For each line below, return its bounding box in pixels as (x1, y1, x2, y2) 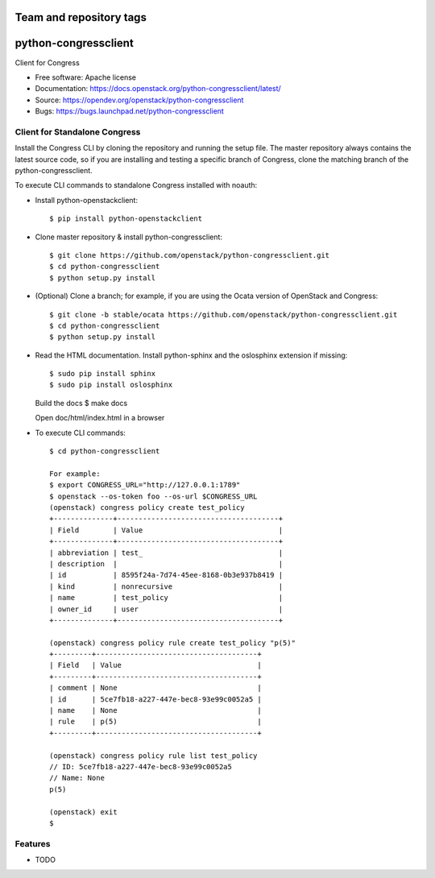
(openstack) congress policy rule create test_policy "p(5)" (49, 638, 296, 648)
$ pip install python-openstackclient (49, 214, 203, 223)
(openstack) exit (49, 807, 118, 817)
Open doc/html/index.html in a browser (35, 413, 165, 423)
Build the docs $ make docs (35, 398, 128, 408)
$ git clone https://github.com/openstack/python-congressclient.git (49, 251, 330, 259)
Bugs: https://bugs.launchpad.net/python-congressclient (35, 106, 225, 116)
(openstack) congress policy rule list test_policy (49, 751, 258, 760)
